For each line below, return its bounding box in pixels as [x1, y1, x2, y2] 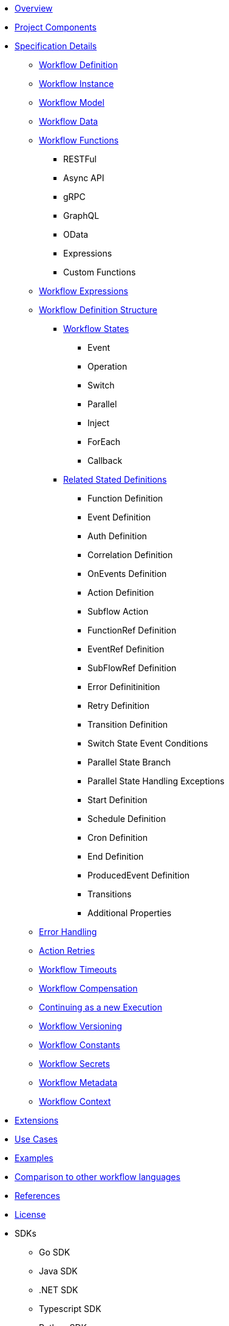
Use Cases [15, 1134, 58, 1144]
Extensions [15, 1115, 59, 1125]
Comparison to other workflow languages [15, 1172, 180, 1182]
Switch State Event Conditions [87, 738, 208, 748]
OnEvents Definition [87, 568, 167, 579]
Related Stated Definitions [63, 474, 167, 485]
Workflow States [63, 323, 129, 334]
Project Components [15, 22, 97, 32]
